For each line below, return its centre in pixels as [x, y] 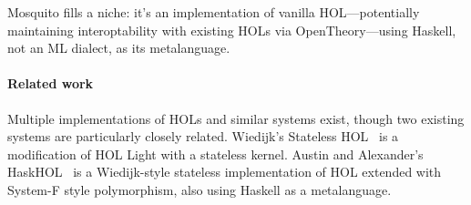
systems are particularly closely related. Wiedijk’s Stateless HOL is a [203, 136]
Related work [51, 83]
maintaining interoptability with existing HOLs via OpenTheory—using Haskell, [232, 30]
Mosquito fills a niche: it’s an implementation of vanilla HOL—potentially [214, 12]
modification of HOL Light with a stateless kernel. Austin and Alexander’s [215, 154]
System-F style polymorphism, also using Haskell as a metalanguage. [200, 189]
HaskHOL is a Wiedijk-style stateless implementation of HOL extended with [225, 172]
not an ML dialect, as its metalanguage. [119, 48]
